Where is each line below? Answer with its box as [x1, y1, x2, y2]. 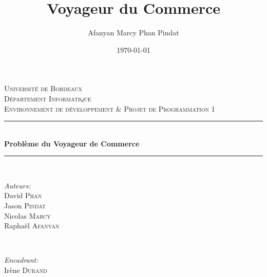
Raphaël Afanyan [4, 220, 60, 231]
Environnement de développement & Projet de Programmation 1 [4, 103, 215, 114]
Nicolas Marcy [4, 210, 51, 221]
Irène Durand [4, 265, 47, 275]
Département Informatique [4, 93, 91, 103]
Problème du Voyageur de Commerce [4, 138, 140, 148]
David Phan [4, 190, 42, 201]
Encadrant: [4, 254, 39, 265]
